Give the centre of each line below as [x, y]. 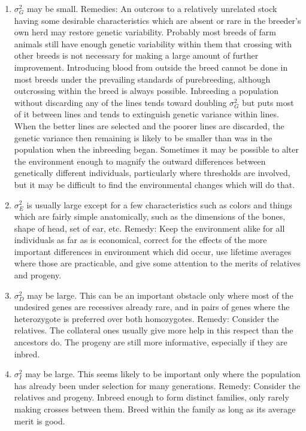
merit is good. [40, 421]
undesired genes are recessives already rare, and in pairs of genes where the [152, 307]
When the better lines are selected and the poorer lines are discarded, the [149, 125]
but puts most [268, 102]
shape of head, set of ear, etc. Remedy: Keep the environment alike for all [149, 228]
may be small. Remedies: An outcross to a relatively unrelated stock [152, 8]
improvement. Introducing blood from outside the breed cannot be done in [151, 67]
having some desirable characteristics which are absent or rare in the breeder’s [157, 20]
